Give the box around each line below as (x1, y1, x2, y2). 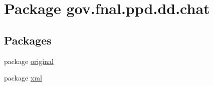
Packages (4, 32, 52, 47)
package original (4, 55, 54, 66)
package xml (4, 72, 42, 83)
